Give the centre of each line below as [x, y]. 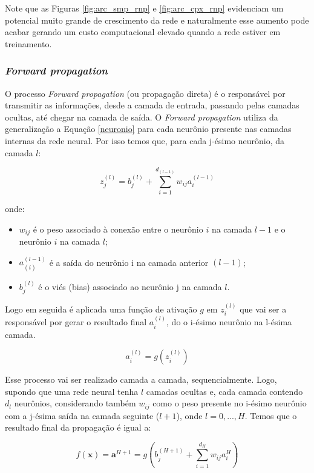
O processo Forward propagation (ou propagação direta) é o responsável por [145, 93]
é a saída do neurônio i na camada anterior [129, 262]
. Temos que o [271, 415]
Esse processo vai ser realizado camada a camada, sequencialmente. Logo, [141, 379]
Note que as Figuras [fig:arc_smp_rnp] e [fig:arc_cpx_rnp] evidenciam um [144, 8]
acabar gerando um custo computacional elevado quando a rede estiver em [143, 32]
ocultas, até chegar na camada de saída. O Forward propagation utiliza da [142, 117]
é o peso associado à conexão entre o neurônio [118, 229]
